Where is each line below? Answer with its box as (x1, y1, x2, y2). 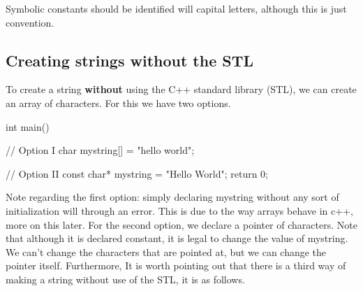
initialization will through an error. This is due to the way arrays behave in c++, (6, 203, 353, 218)
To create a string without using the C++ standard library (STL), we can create (6, 82, 357, 97)
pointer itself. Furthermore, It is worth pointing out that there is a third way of (6, 258, 346, 273)
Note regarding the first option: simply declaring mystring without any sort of (6, 190, 339, 204)
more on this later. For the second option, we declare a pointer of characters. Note (6, 217, 357, 232)
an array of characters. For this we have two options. (6, 95, 231, 110)
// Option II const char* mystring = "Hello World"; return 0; (6, 166, 269, 180)
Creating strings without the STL (6, 49, 254, 71)
